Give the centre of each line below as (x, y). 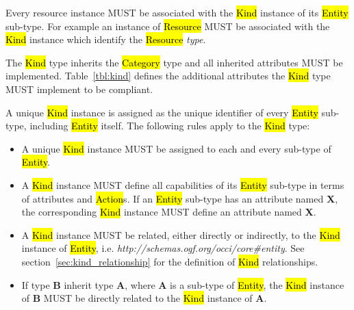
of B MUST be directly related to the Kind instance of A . (144, 298)
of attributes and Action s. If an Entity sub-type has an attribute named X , (180, 198)
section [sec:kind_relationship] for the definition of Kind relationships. (170, 261)
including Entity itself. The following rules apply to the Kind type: (170, 126)
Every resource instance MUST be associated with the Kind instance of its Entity (177, 12)
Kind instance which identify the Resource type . (106, 39)
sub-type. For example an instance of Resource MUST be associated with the (168, 26)
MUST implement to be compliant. (79, 89)
